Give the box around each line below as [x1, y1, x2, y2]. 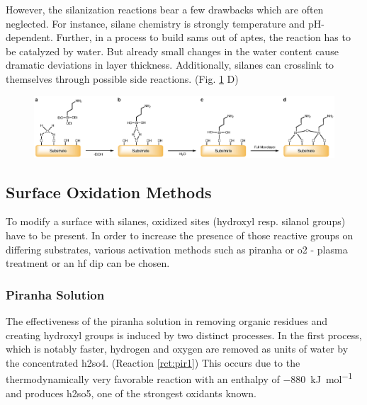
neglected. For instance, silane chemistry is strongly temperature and [6, 16, 305, 30]
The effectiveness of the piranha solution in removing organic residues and [6, 313, 327, 328]
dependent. [6, 30, 53, 45]
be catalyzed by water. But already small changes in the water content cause [6, 43, 339, 58]
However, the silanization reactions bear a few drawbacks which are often [6, 2, 324, 16]
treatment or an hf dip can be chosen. [6, 256, 170, 270]
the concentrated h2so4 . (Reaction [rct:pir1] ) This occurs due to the [6, 355, 300, 370]
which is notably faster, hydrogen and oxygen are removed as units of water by [6, 341, 349, 356]
